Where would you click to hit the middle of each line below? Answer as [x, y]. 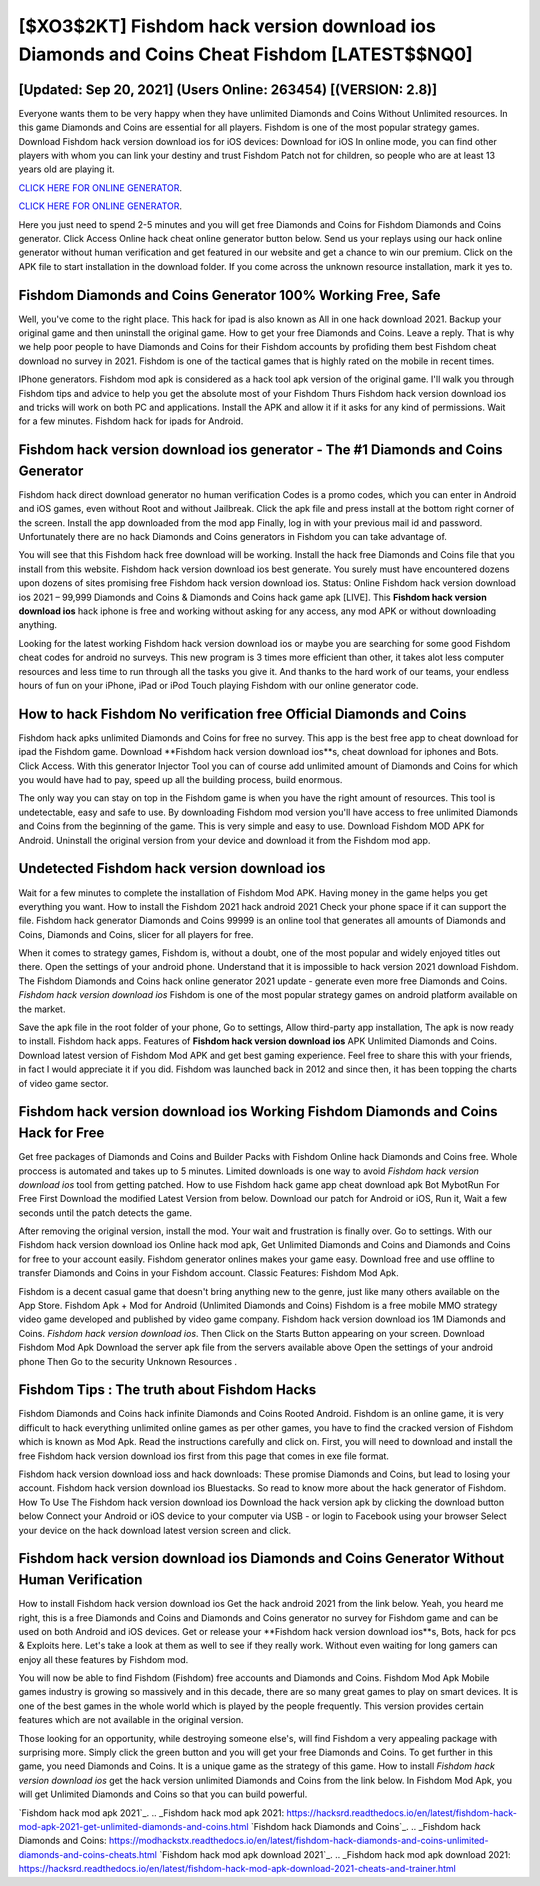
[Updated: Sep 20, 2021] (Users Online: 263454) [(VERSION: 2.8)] [228, 89]
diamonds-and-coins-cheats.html [87, 1854]
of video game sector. [63, 1083]
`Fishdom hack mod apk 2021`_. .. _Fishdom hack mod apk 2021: [151, 1812]
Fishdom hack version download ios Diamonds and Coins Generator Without [261, 1558]
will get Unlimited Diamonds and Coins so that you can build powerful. [163, 1794]
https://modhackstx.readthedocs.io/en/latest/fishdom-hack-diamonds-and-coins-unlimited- [298, 1841]
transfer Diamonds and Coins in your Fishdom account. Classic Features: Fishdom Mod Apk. [208, 1273]
